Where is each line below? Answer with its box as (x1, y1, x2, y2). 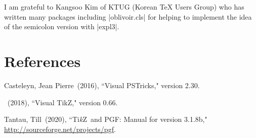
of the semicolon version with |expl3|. (4, 21, 119, 32)
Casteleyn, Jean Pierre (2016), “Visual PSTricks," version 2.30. (4, 80, 200, 90)
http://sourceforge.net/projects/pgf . (4, 123, 116, 134)
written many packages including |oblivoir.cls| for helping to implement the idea (4, 11, 252, 22)
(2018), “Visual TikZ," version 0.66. (7, 97, 118, 107)
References (4, 50, 81, 71)
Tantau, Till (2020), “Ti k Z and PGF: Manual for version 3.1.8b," (4, 114, 207, 124)
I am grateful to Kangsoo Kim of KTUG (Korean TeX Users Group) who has (4, 2, 244, 12)
